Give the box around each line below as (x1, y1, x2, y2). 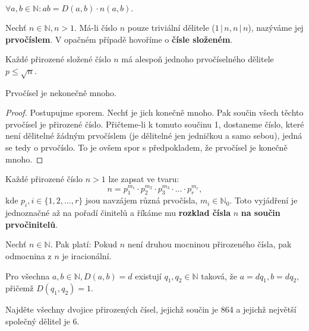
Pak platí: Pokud (55, 238, 118, 250)
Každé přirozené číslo (5, 173, 83, 185)
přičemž (5, 282, 34, 294)
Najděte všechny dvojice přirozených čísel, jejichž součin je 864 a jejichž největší (5, 303, 297, 316)
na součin (241, 206, 280, 219)
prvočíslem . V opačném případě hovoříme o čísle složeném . (5, 33, 233, 45)
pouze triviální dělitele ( (127, 21, 215, 33)
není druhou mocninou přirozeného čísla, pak (127, 238, 292, 250)
